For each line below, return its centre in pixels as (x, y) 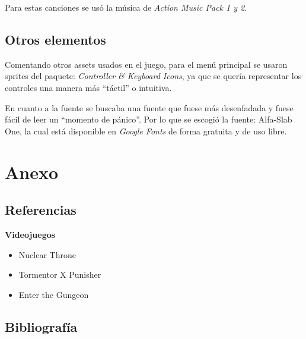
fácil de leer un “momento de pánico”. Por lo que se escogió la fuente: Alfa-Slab (149, 119)
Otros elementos (55, 39)
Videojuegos (30, 234)
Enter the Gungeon (54, 294)
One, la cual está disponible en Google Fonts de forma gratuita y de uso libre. (146, 131)
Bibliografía (41, 326)
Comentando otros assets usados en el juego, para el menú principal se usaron (146, 64)
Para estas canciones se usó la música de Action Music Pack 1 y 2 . (126, 7)
